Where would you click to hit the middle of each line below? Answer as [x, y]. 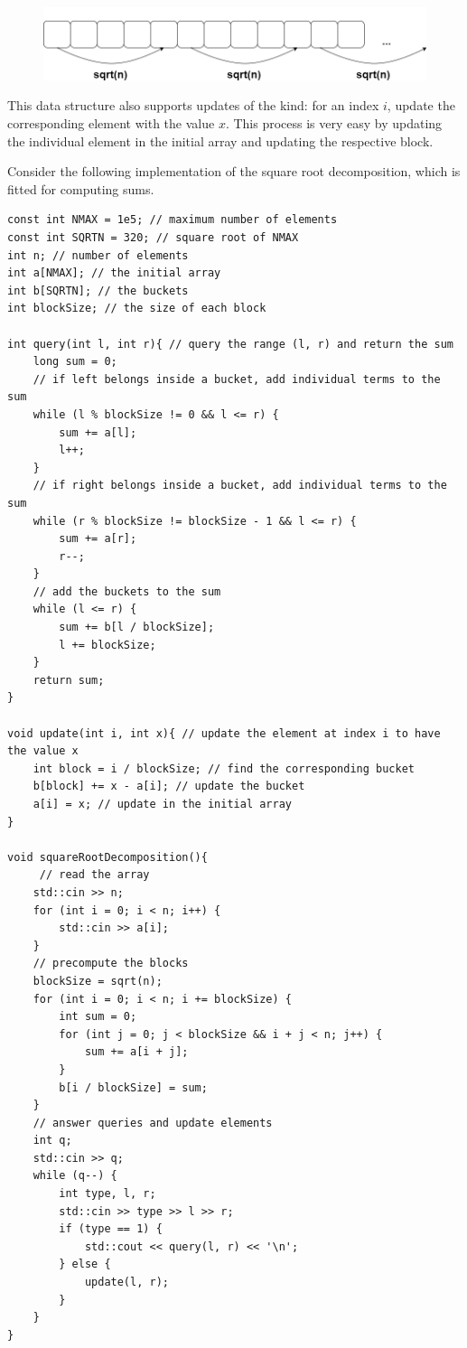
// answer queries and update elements [153, 1123]
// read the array [94, 875]
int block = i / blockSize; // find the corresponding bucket [224, 768]
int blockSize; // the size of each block [137, 309]
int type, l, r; [107, 1194]
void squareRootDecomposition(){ [107, 857]
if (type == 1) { [111, 1229]
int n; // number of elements [98, 255]
